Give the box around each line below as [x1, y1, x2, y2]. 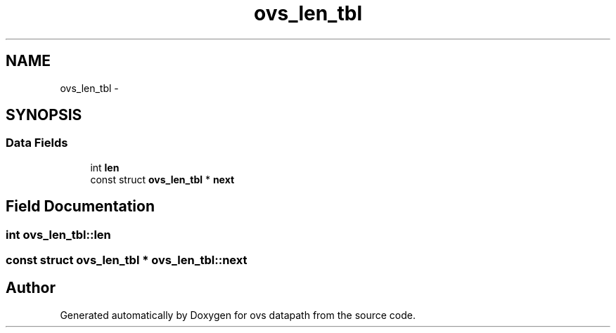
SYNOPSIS [6, 106, 82, 124]
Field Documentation [6, 197, 155, 216]
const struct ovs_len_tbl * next [90, 173, 235, 185]
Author [6, 279, 56, 297]
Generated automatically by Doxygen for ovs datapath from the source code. [60, 308, 416, 321]
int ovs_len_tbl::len [6, 227, 111, 242]
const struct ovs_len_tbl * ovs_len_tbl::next [6, 253, 248, 268]
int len [90, 161, 120, 174]
